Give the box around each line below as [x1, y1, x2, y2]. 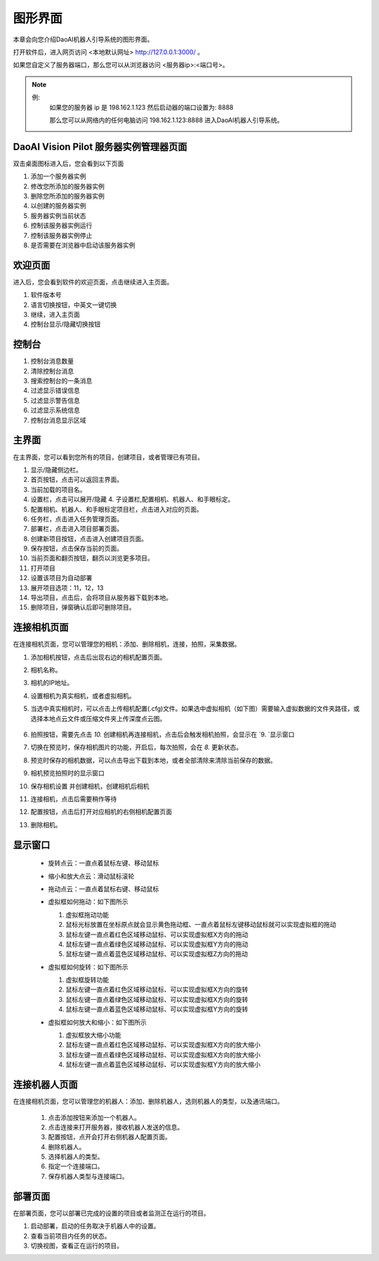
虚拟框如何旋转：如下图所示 [48, 963, 128, 971]
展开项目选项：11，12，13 [30, 583, 104, 592]
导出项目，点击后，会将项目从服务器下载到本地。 [30, 593, 172, 602]
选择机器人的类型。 [48, 1152, 104, 1161]
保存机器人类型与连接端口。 [48, 1172, 128, 1180]
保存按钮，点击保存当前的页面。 [30, 544, 123, 553]
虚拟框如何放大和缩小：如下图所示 [48, 1018, 147, 1026]
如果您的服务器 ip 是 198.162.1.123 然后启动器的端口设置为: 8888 [49, 103, 234, 112]
